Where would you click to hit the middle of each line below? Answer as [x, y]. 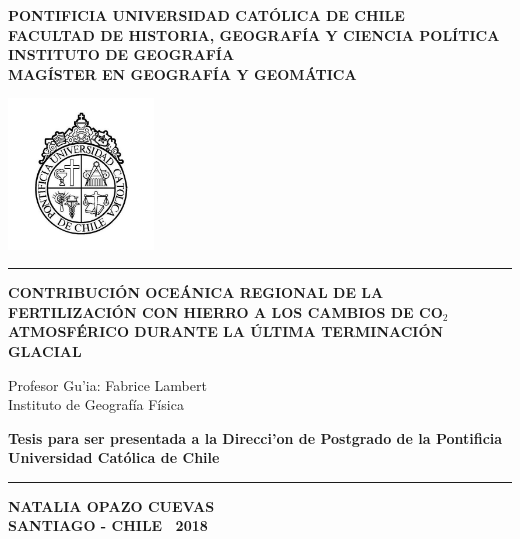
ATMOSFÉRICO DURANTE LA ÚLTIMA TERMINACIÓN [226, 331]
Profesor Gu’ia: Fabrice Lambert [107, 384]
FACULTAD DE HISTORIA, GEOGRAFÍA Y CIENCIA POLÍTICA [254, 34]
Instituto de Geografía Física [96, 404]
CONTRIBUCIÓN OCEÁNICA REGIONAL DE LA [196, 292]
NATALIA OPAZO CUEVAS [111, 505]
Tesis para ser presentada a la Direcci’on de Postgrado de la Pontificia [255, 437]
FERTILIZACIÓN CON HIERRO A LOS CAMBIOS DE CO [225, 311]
